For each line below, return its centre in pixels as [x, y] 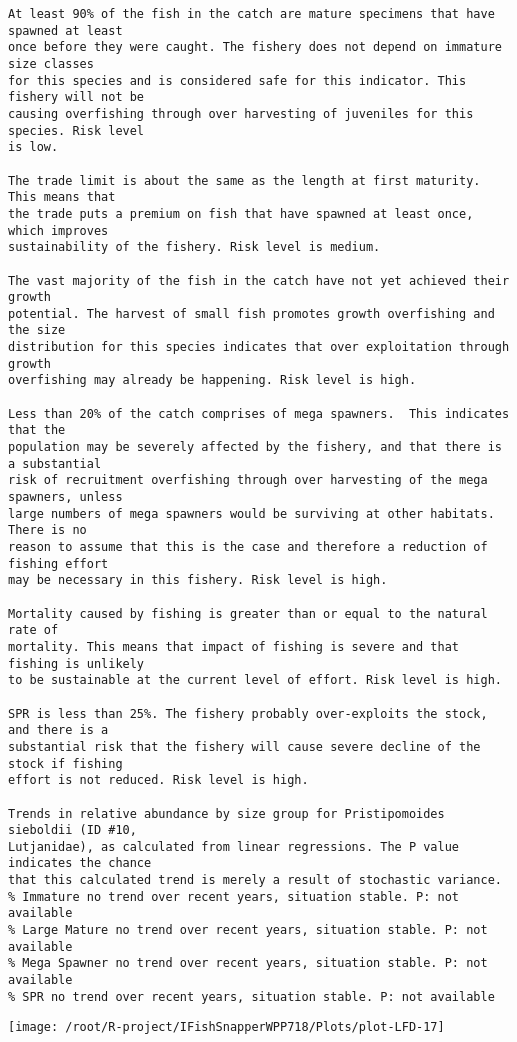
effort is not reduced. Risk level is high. [158, 780]
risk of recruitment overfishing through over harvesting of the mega [248, 480]
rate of [33, 630]
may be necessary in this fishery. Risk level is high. [198, 580]
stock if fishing [65, 763]
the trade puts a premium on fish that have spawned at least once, [241, 213]
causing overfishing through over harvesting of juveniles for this [241, 113]
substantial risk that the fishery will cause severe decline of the [244, 746]
